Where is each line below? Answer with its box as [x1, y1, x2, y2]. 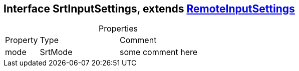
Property [5, 35, 38, 45]
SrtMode [40, 47, 73, 57]
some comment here [120, 47, 198, 57]
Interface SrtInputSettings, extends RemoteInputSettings [4, 2, 295, 15]
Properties [99, 23, 138, 34]
